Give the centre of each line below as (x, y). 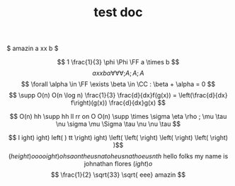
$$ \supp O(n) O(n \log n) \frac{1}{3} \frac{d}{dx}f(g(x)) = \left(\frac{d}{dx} (118, 95)
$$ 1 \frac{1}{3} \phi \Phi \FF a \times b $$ (118, 62)
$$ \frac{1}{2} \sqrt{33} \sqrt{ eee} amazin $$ (118, 175)
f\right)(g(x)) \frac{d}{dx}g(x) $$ (118, 103)
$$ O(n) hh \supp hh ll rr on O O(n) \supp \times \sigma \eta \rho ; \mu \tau (118, 117)
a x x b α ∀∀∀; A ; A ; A (118, 73)
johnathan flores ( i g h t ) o (118, 164)
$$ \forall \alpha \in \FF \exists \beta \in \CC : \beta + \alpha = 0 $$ (118, 84)
